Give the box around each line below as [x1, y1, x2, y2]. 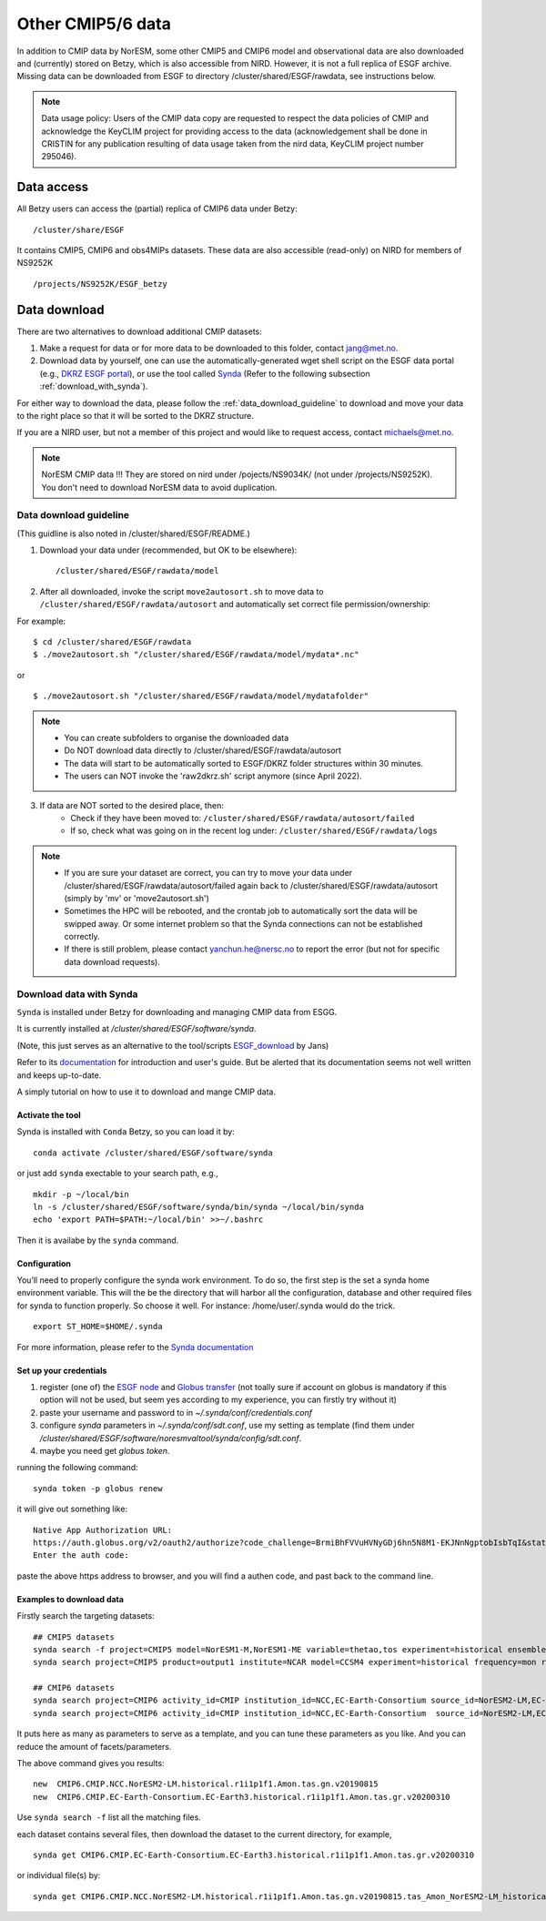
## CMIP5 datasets [33, 1631, 116, 1642]
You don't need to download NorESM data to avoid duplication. [41, 482, 278, 493]
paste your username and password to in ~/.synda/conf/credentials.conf [39, 1407, 313, 1418]
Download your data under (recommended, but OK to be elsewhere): [39, 544, 298, 555]
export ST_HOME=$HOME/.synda [33, 1321, 163, 1332]
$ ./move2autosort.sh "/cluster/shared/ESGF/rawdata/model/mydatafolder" [33, 691, 369, 701]
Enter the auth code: [33, 1550, 129, 1560]
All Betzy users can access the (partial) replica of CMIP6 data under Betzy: [16, 203, 298, 214]
